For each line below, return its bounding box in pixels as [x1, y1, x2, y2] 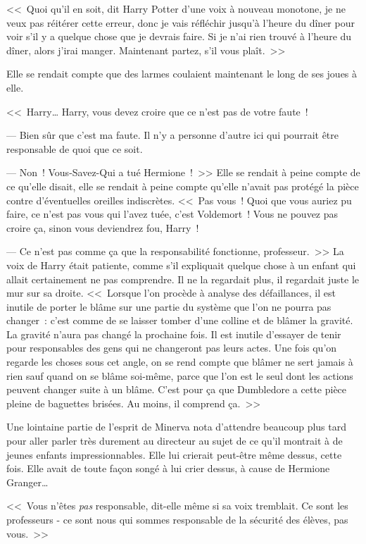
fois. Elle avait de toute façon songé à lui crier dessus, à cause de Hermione [6, 461, 330, 476]
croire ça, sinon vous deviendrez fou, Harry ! [6, 220, 199, 235]
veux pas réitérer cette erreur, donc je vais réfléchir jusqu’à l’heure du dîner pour [6, 15, 355, 30]
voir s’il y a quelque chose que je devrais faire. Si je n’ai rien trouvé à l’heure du [6, 29, 352, 44]
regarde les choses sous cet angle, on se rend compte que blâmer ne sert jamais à [6, 354, 353, 369]
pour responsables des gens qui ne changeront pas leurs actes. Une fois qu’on [6, 340, 337, 355]
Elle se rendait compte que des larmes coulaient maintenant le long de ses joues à [6, 66, 358, 81]
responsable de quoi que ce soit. [6, 141, 143, 156]
